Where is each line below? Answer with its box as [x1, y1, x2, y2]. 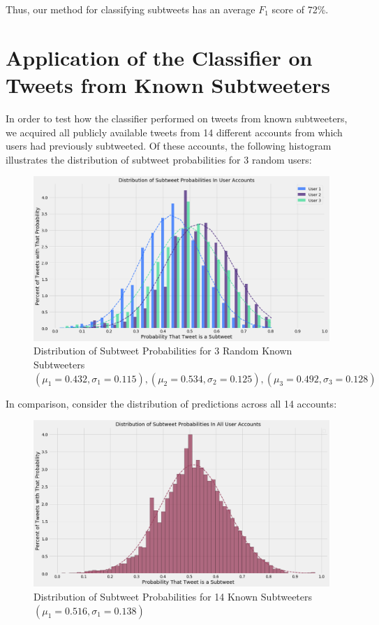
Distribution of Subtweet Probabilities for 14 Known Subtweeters [34, 589, 313, 603]
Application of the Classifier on [6, 43, 313, 71]
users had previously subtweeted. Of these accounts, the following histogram [6, 138, 332, 153]
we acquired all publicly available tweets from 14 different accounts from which [6, 124, 343, 139]
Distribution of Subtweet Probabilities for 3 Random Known [34, 343, 292, 358]
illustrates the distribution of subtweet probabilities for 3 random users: [6, 152, 312, 166]
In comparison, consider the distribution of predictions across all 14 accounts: [6, 396, 337, 410]
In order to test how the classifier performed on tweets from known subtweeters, [6, 110, 348, 125]
